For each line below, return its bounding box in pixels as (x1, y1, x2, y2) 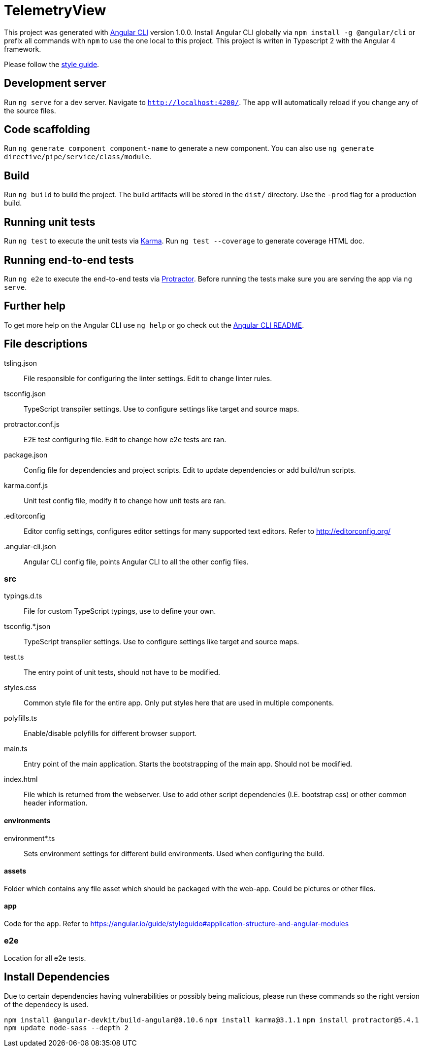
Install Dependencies (4, 971, 110, 983)
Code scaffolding (4, 123, 90, 136)
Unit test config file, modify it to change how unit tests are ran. (24, 496, 226, 505)
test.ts (4, 653, 24, 662)
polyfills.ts (4, 714, 37, 723)
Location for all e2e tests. (4, 953, 86, 962)
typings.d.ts (4, 592, 42, 600)
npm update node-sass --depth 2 (4, 1023, 129, 1032)
